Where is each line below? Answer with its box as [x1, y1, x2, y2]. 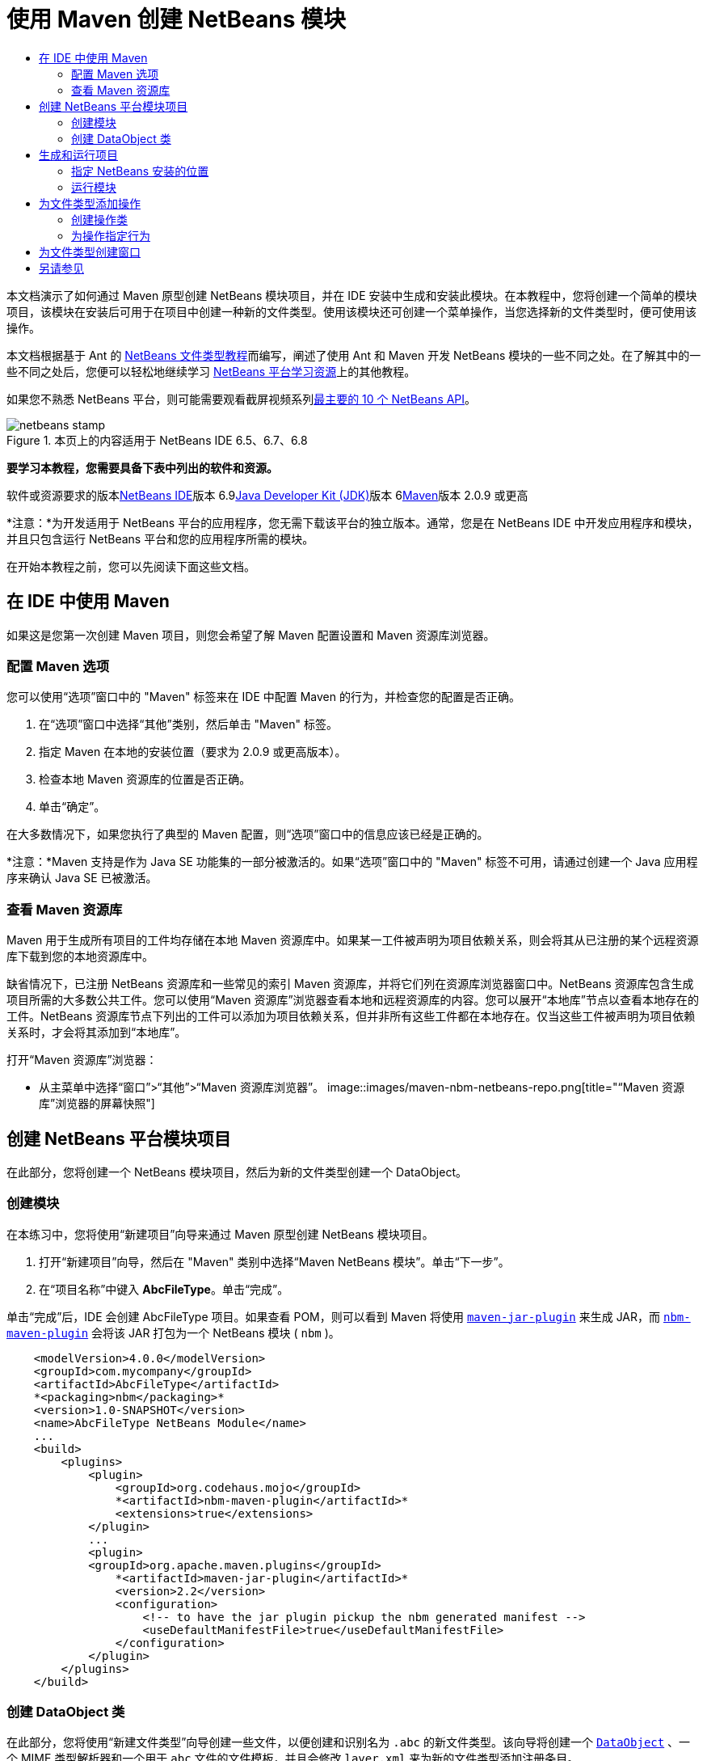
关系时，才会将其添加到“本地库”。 [6, 1025, 187, 1040]
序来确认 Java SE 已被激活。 [6, 871, 158, 885]
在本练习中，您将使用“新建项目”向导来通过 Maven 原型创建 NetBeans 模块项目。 [6, 1227, 434, 1241]
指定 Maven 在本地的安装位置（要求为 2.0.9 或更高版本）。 [39, 745, 347, 759]
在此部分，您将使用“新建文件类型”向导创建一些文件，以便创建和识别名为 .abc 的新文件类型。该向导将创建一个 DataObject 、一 [6, 1735, 691, 1750]
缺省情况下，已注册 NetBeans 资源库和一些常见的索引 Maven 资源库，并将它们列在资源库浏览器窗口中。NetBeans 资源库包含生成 [6, 977, 694, 991]
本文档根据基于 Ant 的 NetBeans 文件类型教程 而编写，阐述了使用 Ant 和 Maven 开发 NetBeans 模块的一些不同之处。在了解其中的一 [6, 348, 701, 362]
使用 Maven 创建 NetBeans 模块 [6, 6, 346, 33]
